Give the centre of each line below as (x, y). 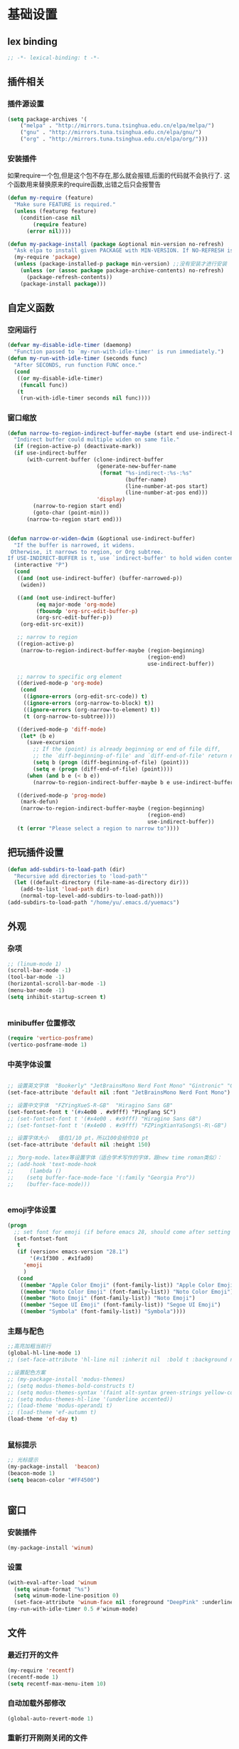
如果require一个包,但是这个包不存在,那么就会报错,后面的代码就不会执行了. (115, 176)
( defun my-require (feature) (51, 198)
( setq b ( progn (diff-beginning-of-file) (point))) (111, 763)
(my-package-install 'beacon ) (54, 1467)
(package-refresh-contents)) (69, 277)
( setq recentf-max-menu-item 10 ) (57, 1684)
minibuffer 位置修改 (42, 1023)
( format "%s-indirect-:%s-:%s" (146, 473)
